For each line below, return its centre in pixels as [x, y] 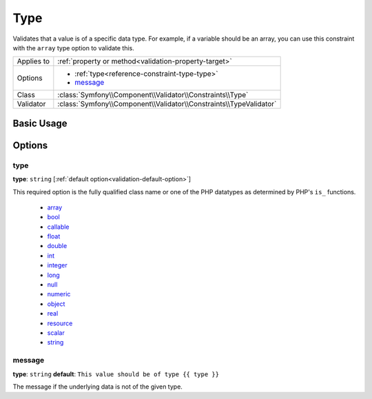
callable [58, 227]
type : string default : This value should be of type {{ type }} [116, 374]
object [56, 304]
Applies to [33, 61]
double [57, 246]
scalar [56, 332]
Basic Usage [40, 123]
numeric [59, 294]
